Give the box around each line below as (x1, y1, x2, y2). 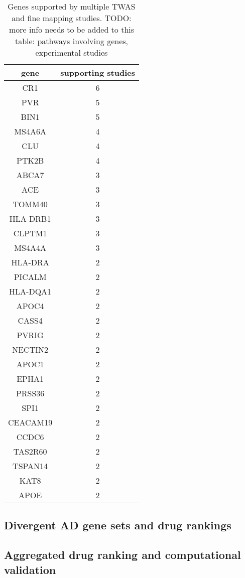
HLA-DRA (11, 256, 49, 268)
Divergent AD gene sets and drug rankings (4, 517, 231, 533)
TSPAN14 (13, 460, 48, 472)
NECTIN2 (12, 344, 48, 355)
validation (4, 561, 56, 577)
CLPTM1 (13, 227, 47, 239)
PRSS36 (16, 387, 45, 399)
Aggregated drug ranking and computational (4, 547, 241, 562)
